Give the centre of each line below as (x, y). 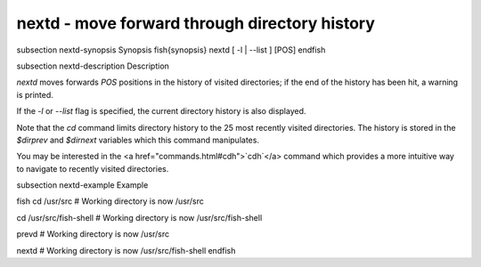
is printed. (35, 94)
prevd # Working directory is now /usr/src (93, 234)
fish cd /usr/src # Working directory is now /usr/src (110, 201)
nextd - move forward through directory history (196, 23)
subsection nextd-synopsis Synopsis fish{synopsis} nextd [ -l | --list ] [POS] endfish (171, 50)
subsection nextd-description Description (93, 66)
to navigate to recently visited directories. (93, 168)
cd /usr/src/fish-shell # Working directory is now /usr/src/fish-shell (139, 217)
